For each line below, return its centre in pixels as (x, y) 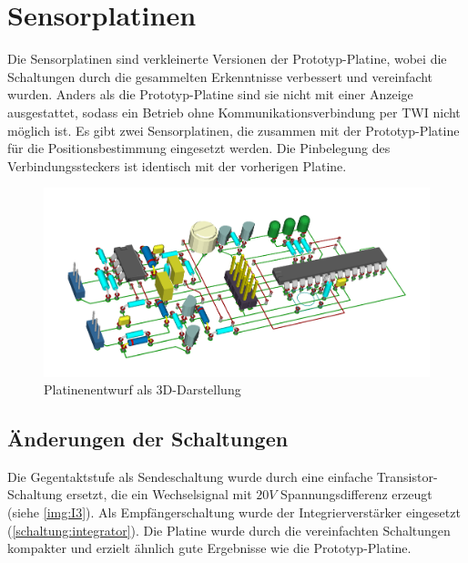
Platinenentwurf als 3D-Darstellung (142, 389)
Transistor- (407, 476)
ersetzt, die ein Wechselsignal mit (159, 494)
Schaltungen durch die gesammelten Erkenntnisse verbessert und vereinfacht (220, 76)
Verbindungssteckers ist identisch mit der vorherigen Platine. (177, 165)
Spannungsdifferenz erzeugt (356, 494)
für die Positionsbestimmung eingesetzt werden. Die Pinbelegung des (199, 148)
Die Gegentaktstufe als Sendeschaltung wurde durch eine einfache (190, 476)
